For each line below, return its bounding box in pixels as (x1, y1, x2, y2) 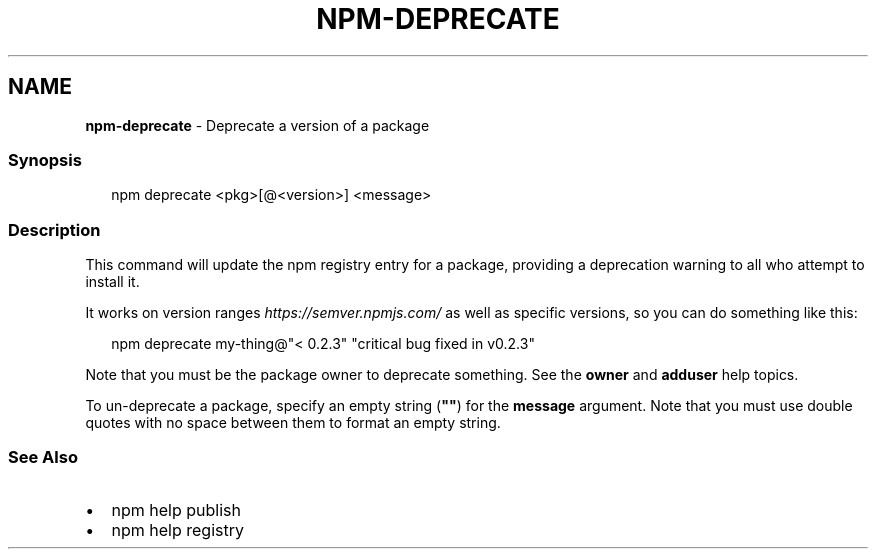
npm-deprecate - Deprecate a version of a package (85, 116, 430, 134)
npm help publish (111, 499, 241, 520)
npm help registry (111, 519, 244, 540)
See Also (8, 447, 78, 468)
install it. (85, 273, 140, 291)
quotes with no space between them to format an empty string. (85, 414, 501, 432)
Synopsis (8, 149, 82, 170)
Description (8, 219, 101, 240)
